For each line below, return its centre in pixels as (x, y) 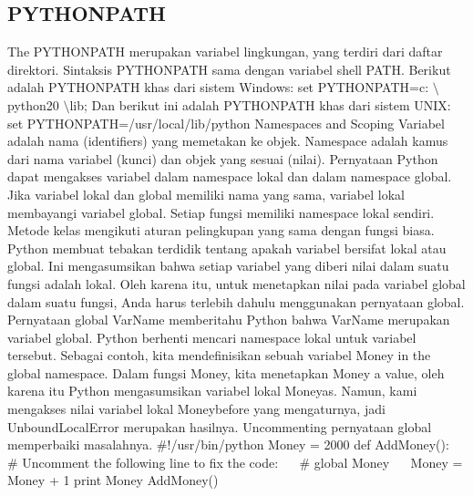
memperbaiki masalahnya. (80, 444)
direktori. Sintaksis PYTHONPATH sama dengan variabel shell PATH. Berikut (229, 69)
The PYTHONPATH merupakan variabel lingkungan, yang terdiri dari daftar (225, 52)
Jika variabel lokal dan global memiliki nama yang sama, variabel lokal (206, 194)
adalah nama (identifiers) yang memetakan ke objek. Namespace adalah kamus (228, 141)
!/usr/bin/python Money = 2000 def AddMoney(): (308, 444)
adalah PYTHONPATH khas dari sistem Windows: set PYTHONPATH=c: (218, 87)
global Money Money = (388, 462)
